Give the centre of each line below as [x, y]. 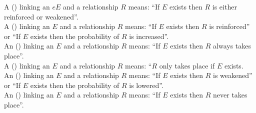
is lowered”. [146, 85]
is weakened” [233, 75]
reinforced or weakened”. [41, 16]
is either [224, 6]
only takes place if [187, 65]
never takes [230, 95]
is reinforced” [229, 26]
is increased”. [149, 36]
